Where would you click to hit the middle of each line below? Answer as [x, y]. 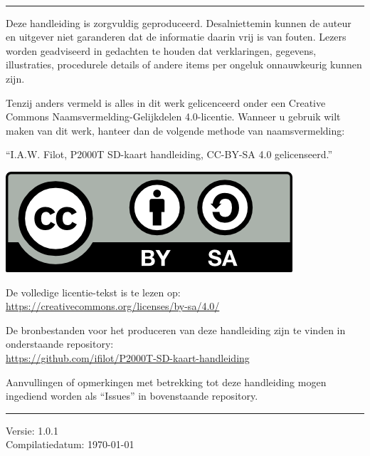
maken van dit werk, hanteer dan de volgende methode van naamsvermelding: [175, 130]
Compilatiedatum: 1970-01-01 [70, 444]
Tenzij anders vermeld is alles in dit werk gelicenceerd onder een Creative [166, 102]
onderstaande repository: [60, 344]
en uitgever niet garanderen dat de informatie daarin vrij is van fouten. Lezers [176, 37]
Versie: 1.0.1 [32, 430]
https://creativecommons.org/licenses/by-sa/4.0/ [113, 306]
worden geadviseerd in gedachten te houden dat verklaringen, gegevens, [161, 50]
